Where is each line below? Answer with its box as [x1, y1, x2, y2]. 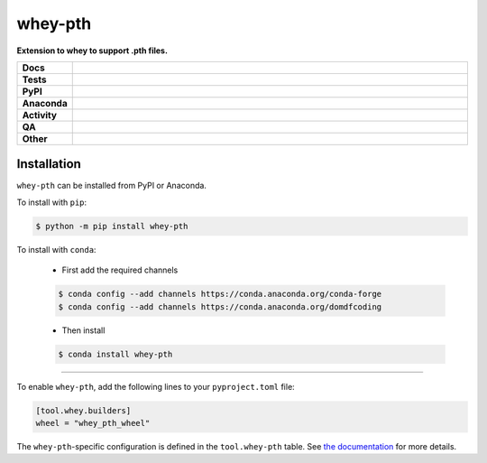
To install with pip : [16, 197, 87, 208]
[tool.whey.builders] [35, 405, 132, 415]
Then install [61, 325, 106, 336]
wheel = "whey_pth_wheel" [35, 418, 151, 428]
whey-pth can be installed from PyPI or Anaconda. [16, 181, 207, 191]
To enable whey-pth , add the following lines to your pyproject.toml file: [16, 381, 295, 392]
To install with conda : [16, 244, 96, 255]
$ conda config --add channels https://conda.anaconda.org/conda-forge [58, 289, 382, 300]
